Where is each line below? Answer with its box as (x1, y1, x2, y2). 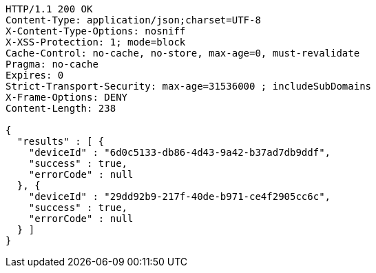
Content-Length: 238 (6, 103, 116, 114)
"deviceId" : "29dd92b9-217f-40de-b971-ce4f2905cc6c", (28, 191, 331, 202)
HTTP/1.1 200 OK (6, 3, 93, 14)
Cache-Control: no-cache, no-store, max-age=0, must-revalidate (6, 48, 360, 59)
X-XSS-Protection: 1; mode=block (6, 37, 186, 48)
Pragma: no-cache (6, 59, 98, 70)
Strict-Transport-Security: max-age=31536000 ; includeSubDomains (6, 81, 372, 92)
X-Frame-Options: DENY (6, 92, 128, 103)
